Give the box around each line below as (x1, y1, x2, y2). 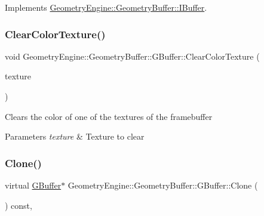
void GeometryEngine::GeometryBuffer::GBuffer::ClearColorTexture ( (5, 50, 260, 62)
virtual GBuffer (5, 179, 62, 191)
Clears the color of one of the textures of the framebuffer (5, 110, 213, 122)
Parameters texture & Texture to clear (5, 130, 145, 143)
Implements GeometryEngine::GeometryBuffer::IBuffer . (5, 1, 207, 13)
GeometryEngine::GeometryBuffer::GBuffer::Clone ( (67, 179, 258, 191)
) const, (5, 199, 32, 211)
